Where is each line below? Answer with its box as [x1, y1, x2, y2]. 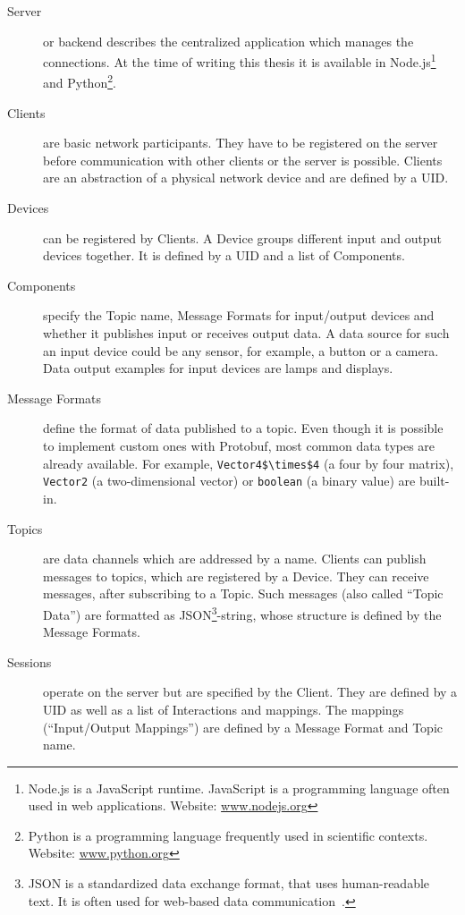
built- [418, 471, 450, 490]
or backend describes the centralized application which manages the [43, 31, 414, 50]
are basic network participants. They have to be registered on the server [43, 133, 438, 152]
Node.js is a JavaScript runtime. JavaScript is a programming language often [28, 778, 450, 797]
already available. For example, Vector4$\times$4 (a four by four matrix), [43, 453, 454, 472]
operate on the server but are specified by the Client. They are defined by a [43, 682, 458, 701]
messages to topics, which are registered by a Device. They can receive [43, 566, 429, 585]
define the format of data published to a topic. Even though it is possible [43, 419, 444, 437]
